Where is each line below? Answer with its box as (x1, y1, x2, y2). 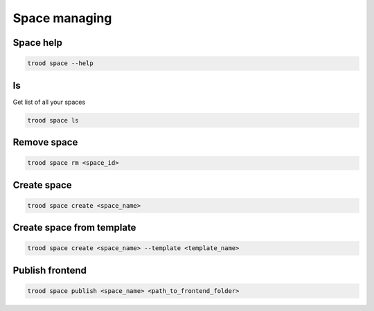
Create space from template (12, 222, 136, 233)
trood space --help (27, 60, 93, 67)
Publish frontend (12, 264, 87, 276)
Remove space (12, 136, 78, 148)
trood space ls (27, 116, 79, 124)
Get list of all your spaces (12, 98, 86, 106)
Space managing (12, 10, 112, 26)
